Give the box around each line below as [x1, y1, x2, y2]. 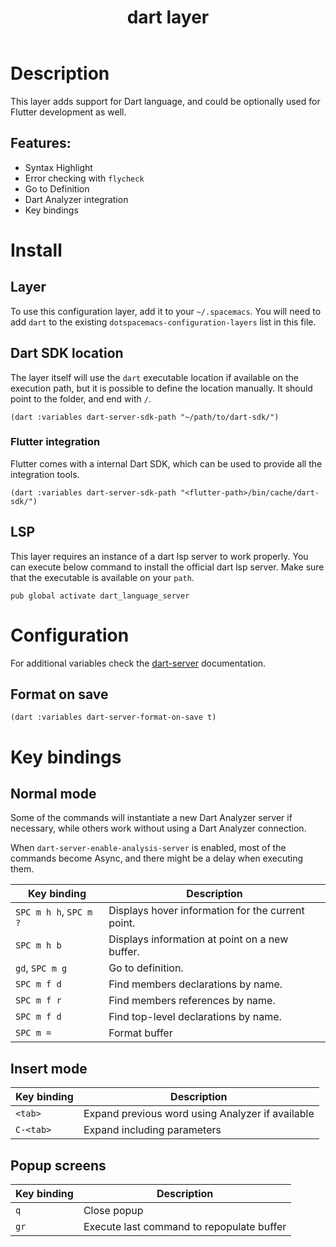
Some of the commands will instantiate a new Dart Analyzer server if [10, 812, 293, 824]
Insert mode [10, 1060, 88, 1077]
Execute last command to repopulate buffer [83, 1220, 287, 1234]
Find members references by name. [108, 994, 276, 1008]
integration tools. [10, 468, 80, 480]
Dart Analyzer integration [24, 193, 129, 205]
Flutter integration [10, 435, 101, 449]
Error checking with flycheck [24, 172, 145, 184]
